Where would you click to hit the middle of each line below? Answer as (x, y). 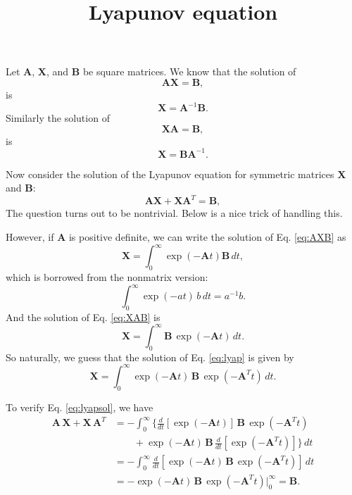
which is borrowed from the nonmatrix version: (107, 276)
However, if (30, 237)
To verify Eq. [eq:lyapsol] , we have (80, 407)
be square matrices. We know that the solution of (189, 71)
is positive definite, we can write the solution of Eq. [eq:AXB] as (207, 237)
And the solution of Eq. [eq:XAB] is (83, 317)
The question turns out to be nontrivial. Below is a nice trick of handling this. (174, 213)
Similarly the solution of (58, 118)
